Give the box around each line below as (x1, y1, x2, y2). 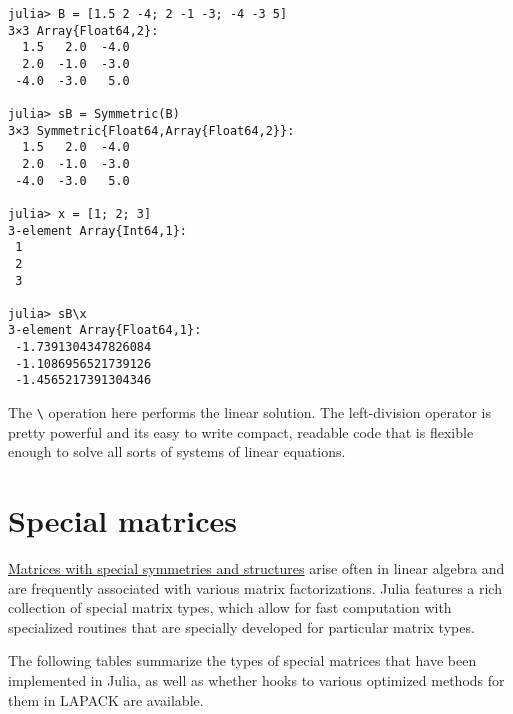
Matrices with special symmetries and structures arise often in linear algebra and (8, 558, 505, 579)
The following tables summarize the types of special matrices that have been (8, 650, 477, 671)
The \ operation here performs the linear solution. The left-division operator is (8, 402, 492, 423)
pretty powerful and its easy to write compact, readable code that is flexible (8, 421, 474, 442)
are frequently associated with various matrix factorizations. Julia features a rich (8, 577, 502, 598)
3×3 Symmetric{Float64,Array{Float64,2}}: (8, 123, 295, 138)
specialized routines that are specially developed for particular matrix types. (8, 616, 475, 637)
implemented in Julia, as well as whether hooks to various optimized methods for (8, 670, 505, 691)
